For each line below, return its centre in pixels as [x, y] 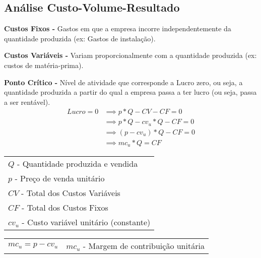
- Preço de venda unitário [60, 178]
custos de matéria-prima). [44, 65]
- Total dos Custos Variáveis [71, 193]
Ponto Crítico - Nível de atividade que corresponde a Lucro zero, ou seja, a [123, 82]
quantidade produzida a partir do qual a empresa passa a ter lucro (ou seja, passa [130, 92]
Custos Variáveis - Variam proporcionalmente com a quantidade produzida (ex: [130, 55]
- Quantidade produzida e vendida [77, 164]
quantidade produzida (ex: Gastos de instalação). [80, 38]
